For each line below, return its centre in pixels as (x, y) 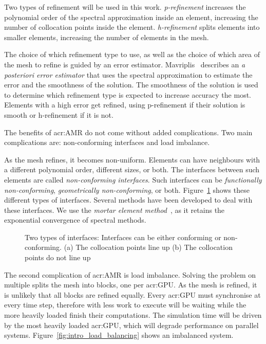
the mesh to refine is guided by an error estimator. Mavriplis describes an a (125, 64)
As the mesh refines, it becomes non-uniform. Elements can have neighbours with (132, 159)
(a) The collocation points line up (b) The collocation (148, 247)
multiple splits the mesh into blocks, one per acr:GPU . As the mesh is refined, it (131, 285)
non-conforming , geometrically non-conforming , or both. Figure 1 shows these (127, 189)
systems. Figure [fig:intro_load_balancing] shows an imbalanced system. (119, 335)
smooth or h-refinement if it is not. (59, 114)
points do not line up (58, 257)
